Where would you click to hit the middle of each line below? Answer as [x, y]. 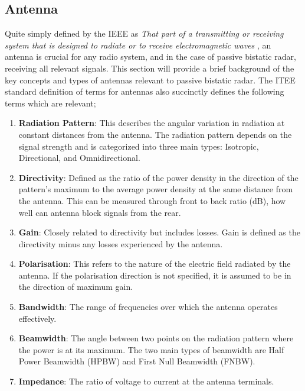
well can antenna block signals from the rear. [100, 212]
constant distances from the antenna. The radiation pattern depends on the [155, 134]
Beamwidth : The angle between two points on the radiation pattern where [156, 338]
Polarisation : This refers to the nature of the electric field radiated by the [155, 264]
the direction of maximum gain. [76, 287]
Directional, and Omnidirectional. [79, 158]
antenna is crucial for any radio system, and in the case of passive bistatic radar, [150, 56]
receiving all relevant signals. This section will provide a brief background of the [150, 68]
